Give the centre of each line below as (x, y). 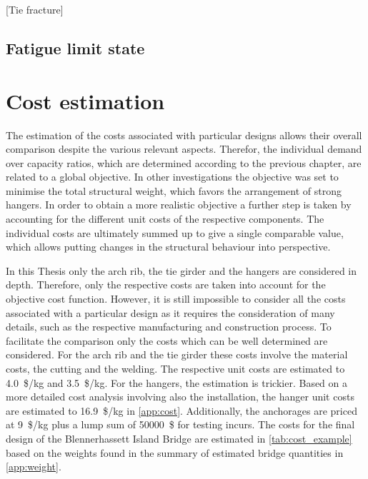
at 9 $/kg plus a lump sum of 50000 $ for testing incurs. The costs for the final (180, 424)
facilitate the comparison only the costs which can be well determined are (167, 340)
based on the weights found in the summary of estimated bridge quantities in (175, 452)
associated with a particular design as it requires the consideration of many (170, 312)
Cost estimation (85, 100)
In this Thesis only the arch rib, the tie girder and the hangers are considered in (181, 270)
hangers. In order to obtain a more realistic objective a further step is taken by (179, 205)
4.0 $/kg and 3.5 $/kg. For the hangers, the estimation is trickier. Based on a (177, 382)
